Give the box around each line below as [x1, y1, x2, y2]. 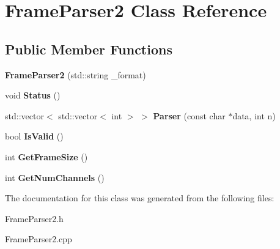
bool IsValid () [5, 130, 64, 143]
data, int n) [232, 109, 276, 122]
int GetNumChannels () [5, 171, 105, 184]
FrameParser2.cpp [5, 232, 72, 245]
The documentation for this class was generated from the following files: [5, 191, 274, 204]
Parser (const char [153, 109, 226, 122]
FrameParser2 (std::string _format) [5, 68, 146, 81]
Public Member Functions [5, 39, 172, 58]
